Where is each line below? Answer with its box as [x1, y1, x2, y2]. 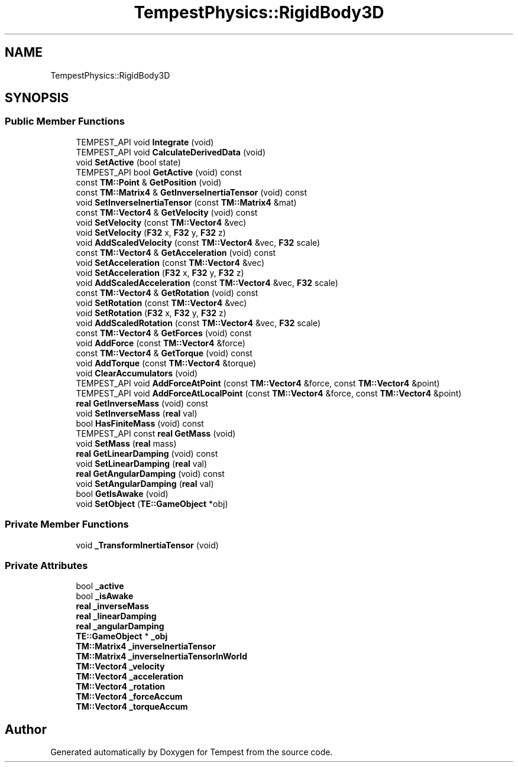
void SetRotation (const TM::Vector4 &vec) [76, 297, 247, 308]
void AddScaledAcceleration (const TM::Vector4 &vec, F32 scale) [76, 277, 338, 288]
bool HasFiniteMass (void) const [76, 418, 204, 428]
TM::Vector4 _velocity [76, 661, 165, 672]
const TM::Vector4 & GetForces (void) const [76, 327, 252, 338]
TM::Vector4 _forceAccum [76, 691, 183, 702]
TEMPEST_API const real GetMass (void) [76, 428, 236, 438]
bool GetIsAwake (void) [76, 488, 169, 499]
